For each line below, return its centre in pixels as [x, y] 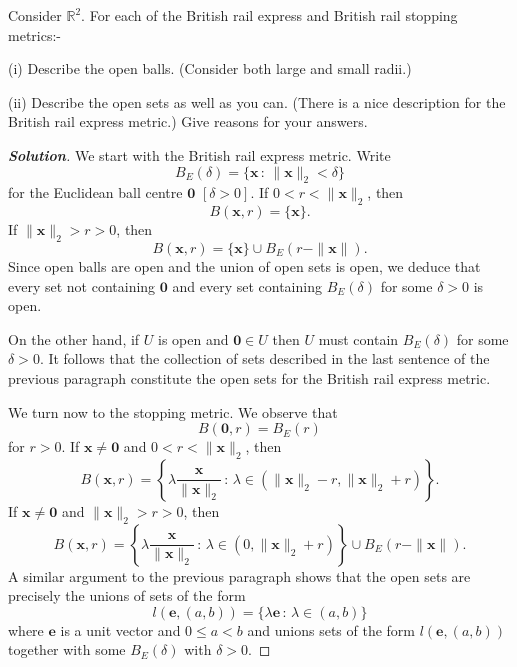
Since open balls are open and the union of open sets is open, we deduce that [244, 265]
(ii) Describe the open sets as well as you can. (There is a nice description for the [257, 101]
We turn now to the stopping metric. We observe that [173, 411]
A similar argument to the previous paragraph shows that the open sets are [239, 575]
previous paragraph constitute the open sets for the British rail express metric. [249, 377]
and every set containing [247, 285]
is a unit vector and [120, 629]
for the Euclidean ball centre [95, 192]
